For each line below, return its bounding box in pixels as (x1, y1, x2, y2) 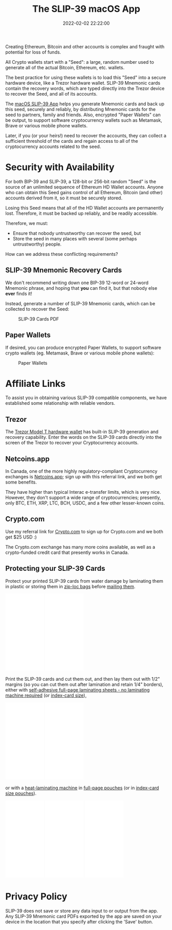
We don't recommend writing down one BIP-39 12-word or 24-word (5, 280, 149, 286)
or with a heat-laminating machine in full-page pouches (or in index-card (5, 785, 159, 791)
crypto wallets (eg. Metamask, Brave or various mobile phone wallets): (5, 350, 155, 356)
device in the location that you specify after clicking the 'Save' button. (5, 918, 153, 925)
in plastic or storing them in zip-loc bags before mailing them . (5, 583, 136, 589)
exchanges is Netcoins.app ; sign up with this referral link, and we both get (5, 474, 162, 480)
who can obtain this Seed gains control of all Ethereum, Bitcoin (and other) (5, 189, 163, 195)
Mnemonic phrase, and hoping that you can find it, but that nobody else (5, 285, 158, 291)
